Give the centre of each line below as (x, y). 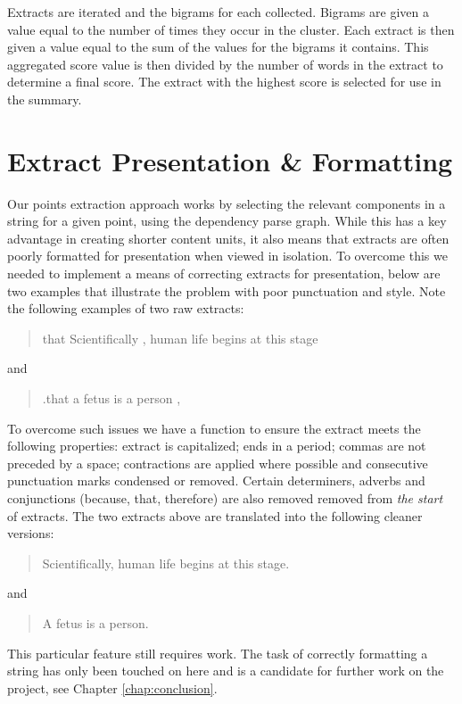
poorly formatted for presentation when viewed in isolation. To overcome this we (227, 256)
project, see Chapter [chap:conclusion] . (112, 687)
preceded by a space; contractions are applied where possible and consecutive (218, 463)
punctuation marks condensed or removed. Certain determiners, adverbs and (216, 480)
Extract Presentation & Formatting (230, 160)
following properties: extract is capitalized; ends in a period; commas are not (217, 446)
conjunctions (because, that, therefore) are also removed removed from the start (225, 498)
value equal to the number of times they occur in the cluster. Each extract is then (231, 29)
